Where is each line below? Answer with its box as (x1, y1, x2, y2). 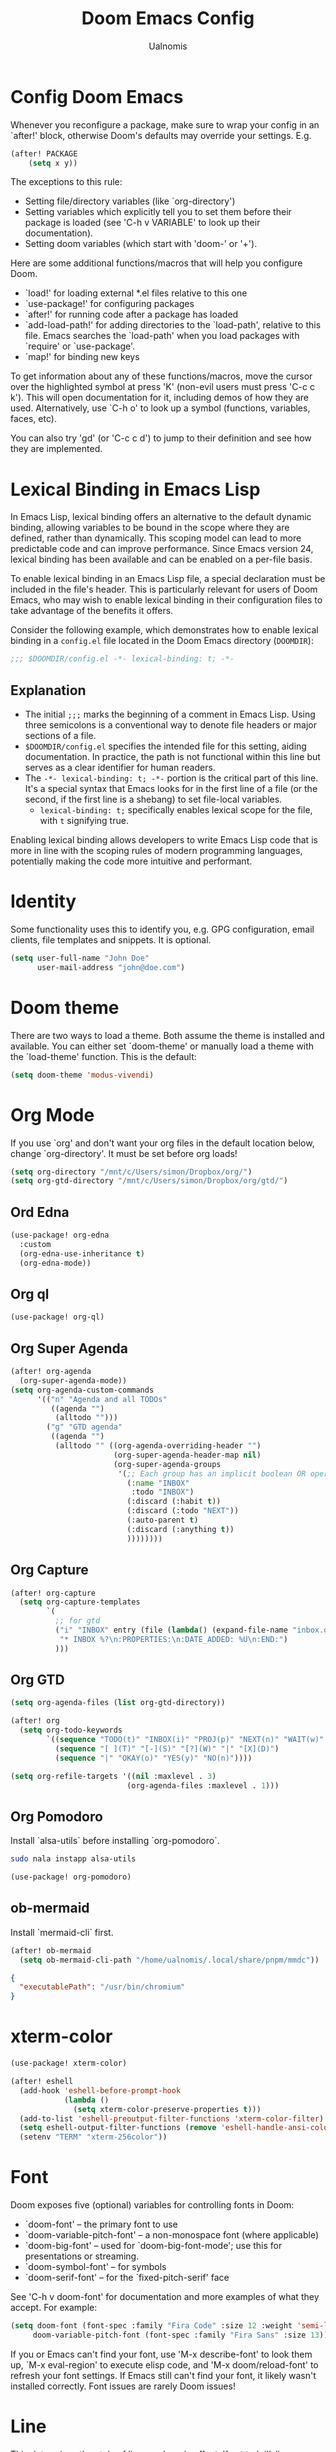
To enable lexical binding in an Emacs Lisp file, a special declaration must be (10, 573, 326, 585)
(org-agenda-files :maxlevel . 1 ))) (126, 1780, 280, 1791)
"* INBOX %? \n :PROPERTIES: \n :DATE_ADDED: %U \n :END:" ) (59, 1634, 288, 1644)
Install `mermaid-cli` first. (10, 1926, 114, 1938)
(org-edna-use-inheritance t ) (19, 1248, 145, 1259)
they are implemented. (10, 443, 103, 455)
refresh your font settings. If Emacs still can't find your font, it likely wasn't (10, 2369, 317, 2381)
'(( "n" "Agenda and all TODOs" (36, 1394, 168, 1404)
